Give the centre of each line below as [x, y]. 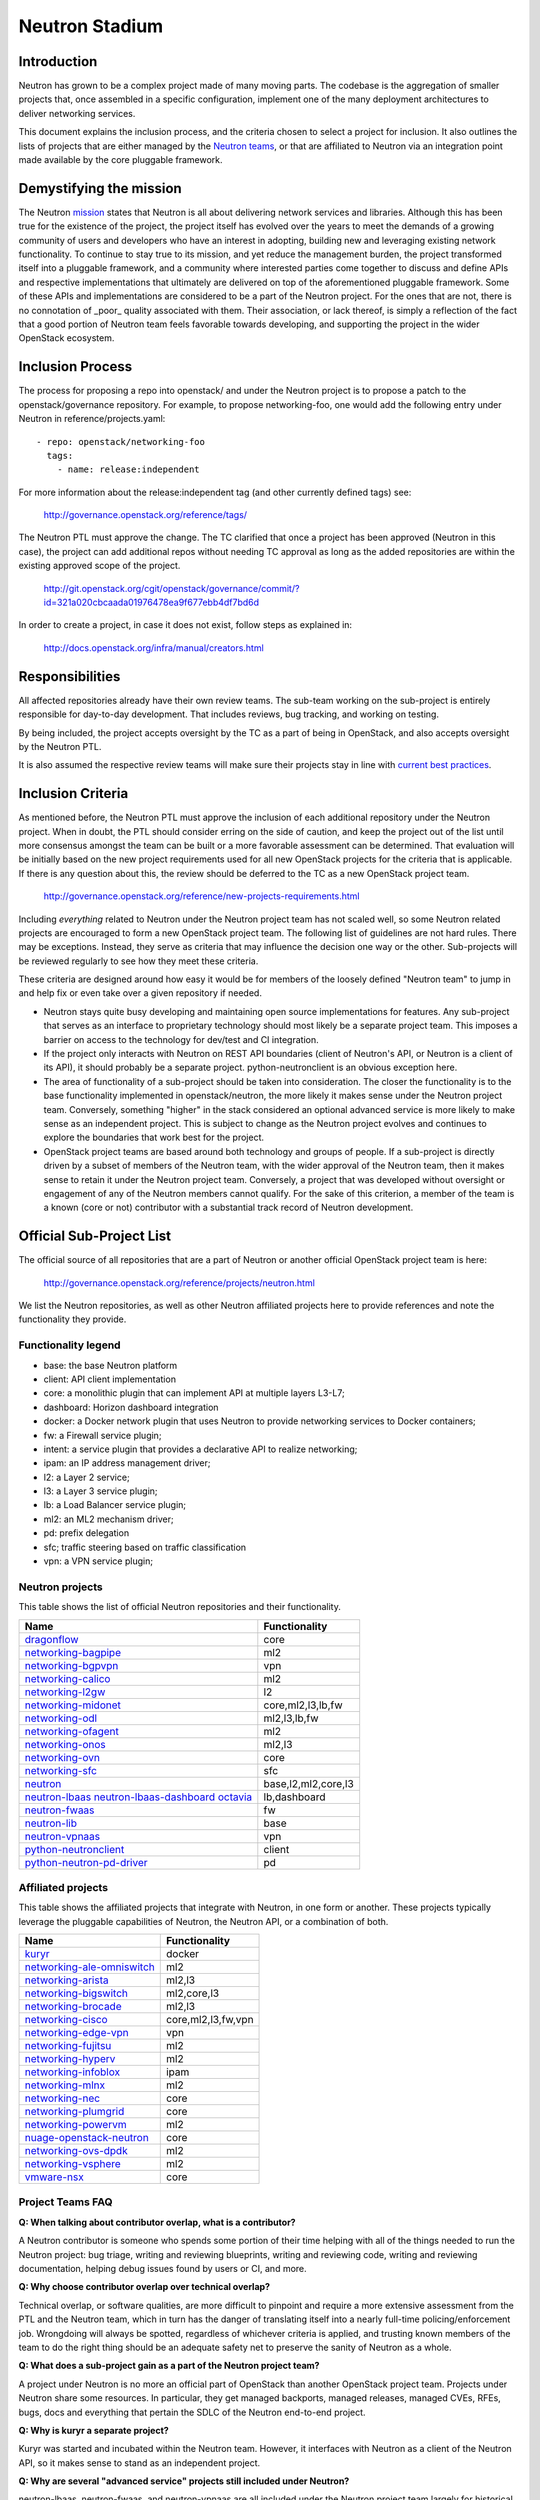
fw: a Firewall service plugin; [102, 1435]
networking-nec [62, 2098]
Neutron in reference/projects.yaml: [92, 419]
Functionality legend [69, 1345]
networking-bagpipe [73, 1652]
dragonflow [51, 1639]
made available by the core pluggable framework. [121, 160]
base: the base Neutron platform [110, 1365]
